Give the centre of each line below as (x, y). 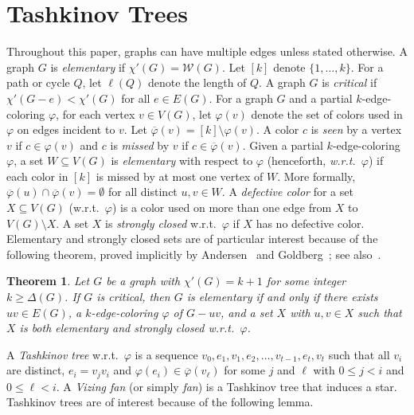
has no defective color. (310, 223)
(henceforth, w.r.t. (311, 161)
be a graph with (143, 281)
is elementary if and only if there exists (282, 297)
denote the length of (197, 82)
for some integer (306, 281)
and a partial (321, 98)
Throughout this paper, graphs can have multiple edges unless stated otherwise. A (207, 51)
